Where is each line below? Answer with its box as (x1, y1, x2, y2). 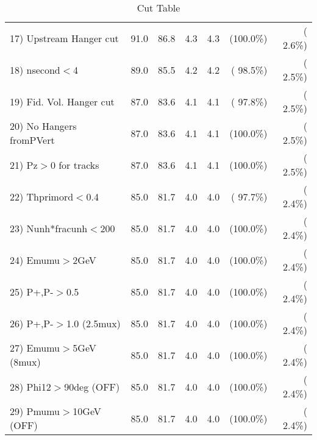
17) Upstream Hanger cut (10, 30, 119, 45)
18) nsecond (10, 62, 60, 77)
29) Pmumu (10, 404, 60, 418)
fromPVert (10, 133, 55, 147)
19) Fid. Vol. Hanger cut (10, 94, 115, 108)
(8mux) (10, 355, 41, 369)
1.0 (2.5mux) (66, 316, 121, 330)
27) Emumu (10, 341, 60, 355)
